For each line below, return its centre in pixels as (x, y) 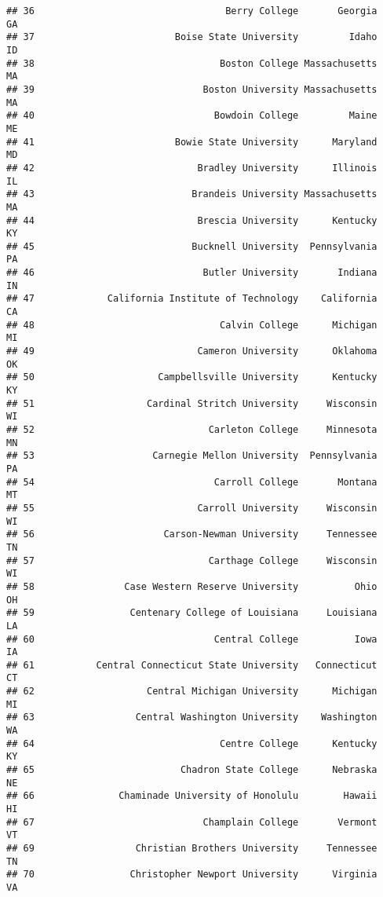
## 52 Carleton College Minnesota (192, 430)
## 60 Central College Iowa (192, 639)
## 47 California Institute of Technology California (192, 299)
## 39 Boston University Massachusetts (192, 89)
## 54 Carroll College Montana (192, 482)
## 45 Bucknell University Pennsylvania (192, 246)
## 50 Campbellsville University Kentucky (192, 377)
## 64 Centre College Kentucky (192, 743)
